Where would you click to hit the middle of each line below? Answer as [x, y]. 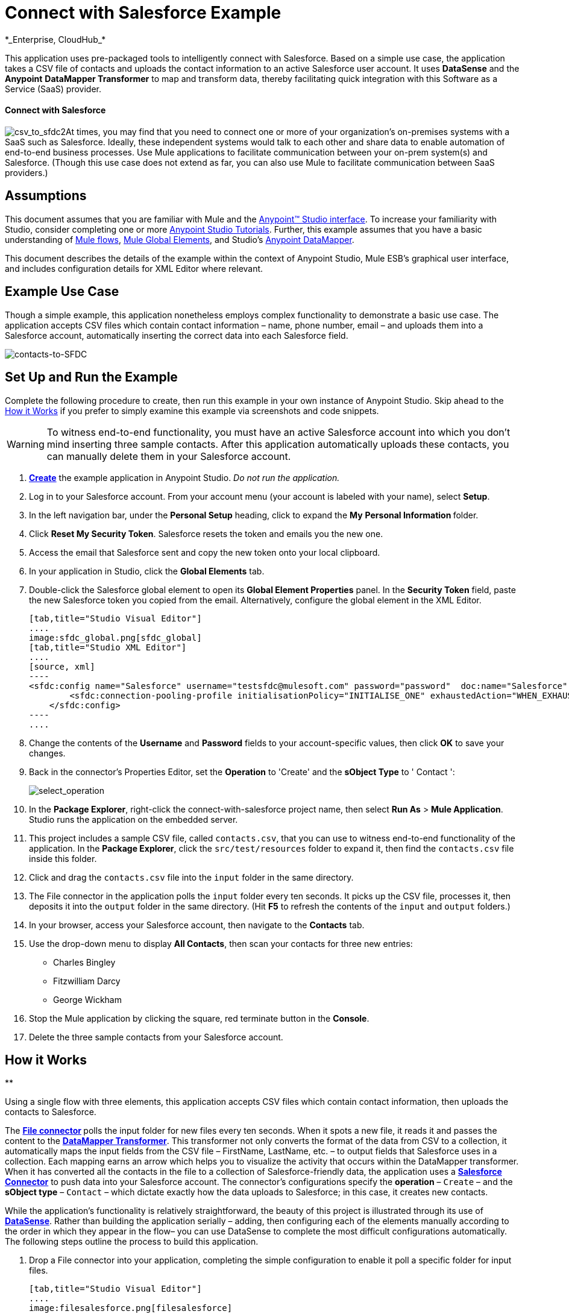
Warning [26, 444]
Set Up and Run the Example [91, 377]
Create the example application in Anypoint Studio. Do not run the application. [184, 477]
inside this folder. [63, 858]
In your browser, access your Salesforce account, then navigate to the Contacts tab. [197, 925]
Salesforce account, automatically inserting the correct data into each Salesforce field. [177, 335]
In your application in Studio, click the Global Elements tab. [147, 571]
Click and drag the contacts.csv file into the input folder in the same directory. [191, 877]
